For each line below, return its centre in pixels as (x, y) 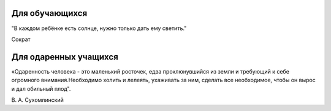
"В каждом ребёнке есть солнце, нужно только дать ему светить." (99, 28)
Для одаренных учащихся (65, 57)
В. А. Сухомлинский (38, 100)
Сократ (21, 39)
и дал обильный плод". (41, 88)
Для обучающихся (49, 13)
